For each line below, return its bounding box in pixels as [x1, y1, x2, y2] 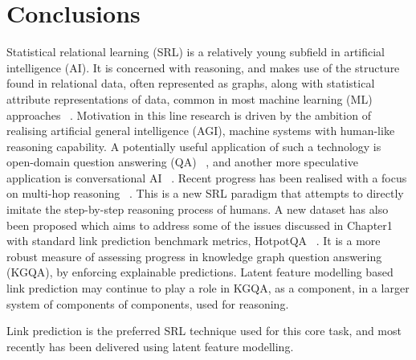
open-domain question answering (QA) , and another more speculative [6, 153, 358, 170]
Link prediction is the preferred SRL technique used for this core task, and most [6, 322, 402, 339]
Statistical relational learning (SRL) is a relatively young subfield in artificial [6, 43, 385, 60]
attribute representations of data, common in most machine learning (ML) [6, 90, 373, 107]
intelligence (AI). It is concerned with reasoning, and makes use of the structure [6, 59, 400, 76]
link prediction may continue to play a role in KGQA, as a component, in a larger [6, 280, 410, 297]
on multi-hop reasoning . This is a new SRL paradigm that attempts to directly [6, 185, 404, 202]
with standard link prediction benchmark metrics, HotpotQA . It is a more [6, 232, 381, 249]
